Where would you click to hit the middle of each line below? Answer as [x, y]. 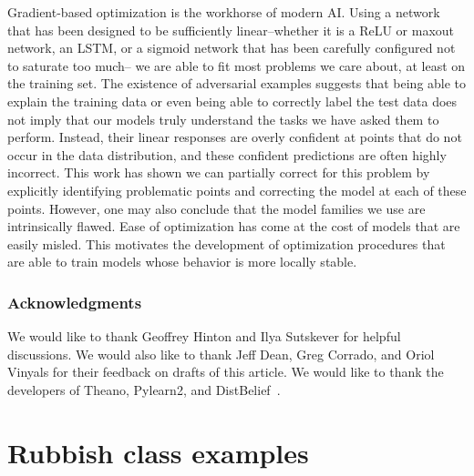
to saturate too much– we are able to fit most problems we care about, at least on [237, 65]
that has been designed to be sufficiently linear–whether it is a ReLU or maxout [231, 30]
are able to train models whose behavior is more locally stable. [182, 262]
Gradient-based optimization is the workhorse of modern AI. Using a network [224, 12]
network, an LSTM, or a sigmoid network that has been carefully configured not [232, 48]
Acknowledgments [75, 302]
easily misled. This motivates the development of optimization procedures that [227, 243]
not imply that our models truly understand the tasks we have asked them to [223, 119]
